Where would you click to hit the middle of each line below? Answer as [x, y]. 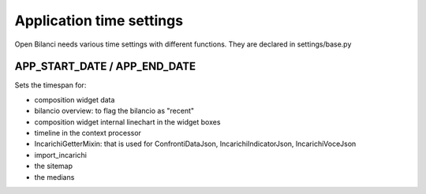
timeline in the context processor [88, 133]
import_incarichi [60, 155]
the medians [54, 177]
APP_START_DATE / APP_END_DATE [105, 67]
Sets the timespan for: [50, 85]
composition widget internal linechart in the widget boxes [127, 121]
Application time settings [99, 21]
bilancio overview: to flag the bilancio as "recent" [114, 111]
